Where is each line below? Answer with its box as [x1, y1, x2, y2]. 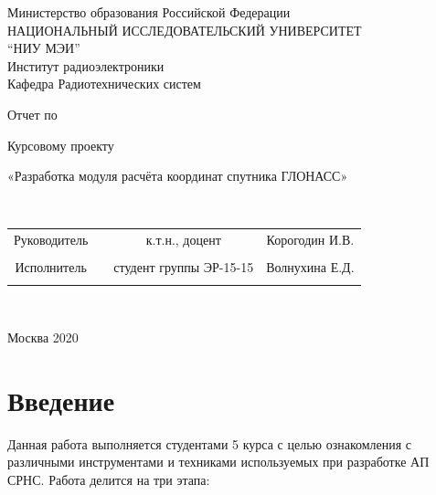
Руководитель [14, 230, 89, 249]
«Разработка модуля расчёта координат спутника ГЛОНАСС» [7, 166, 348, 185]
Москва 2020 [7, 328, 79, 347]
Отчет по [7, 104, 58, 123]
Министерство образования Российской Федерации [7, 3, 291, 21]
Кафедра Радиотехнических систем [7, 74, 201, 93]
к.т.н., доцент [145, 230, 221, 249]
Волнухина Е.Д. [266, 258, 355, 277]
